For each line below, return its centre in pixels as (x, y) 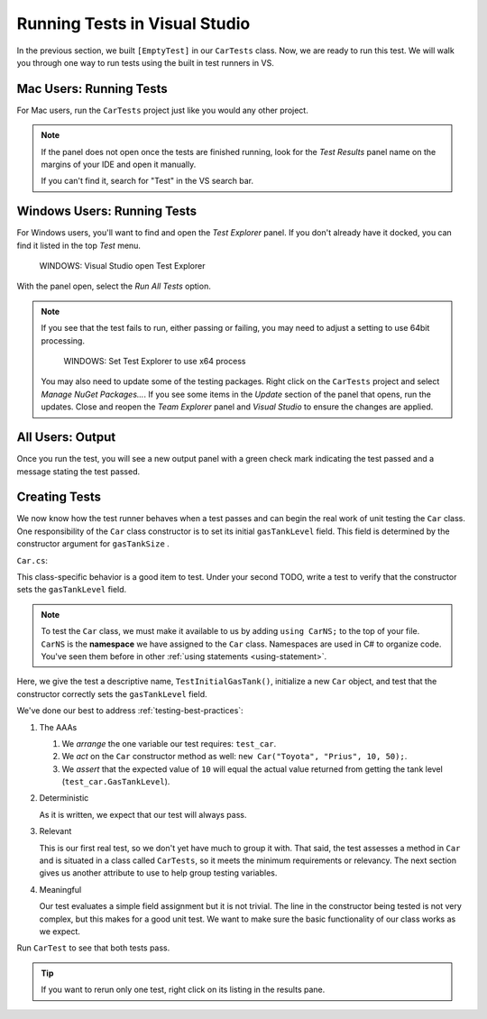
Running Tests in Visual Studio (133, 23)
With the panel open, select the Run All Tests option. (114, 286)
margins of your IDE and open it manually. (119, 165)
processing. (63, 340)
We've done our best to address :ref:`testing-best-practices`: (130, 711)
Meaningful (60, 889)
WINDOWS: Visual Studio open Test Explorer (122, 266)
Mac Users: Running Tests (92, 89)
